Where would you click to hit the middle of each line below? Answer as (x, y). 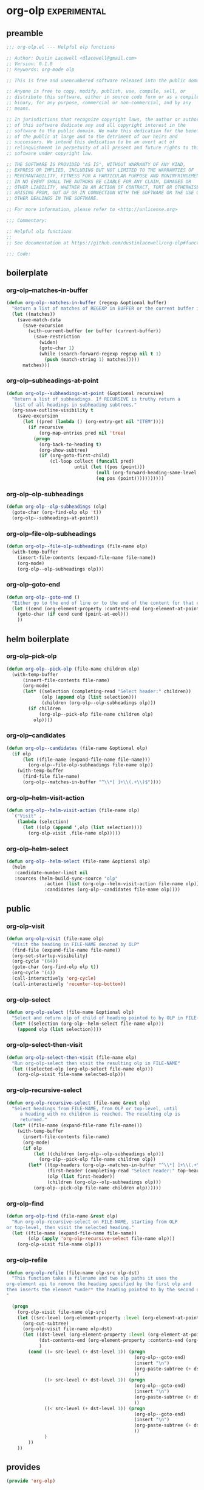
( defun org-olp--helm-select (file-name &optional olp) (78, 861)
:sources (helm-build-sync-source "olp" (66, 879)
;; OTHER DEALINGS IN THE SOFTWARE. (53, 199)
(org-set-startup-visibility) (50, 956)
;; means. (19, 109)
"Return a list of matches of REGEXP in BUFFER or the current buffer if (107, 308)
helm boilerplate (38, 639)
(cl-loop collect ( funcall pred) (92, 462)
